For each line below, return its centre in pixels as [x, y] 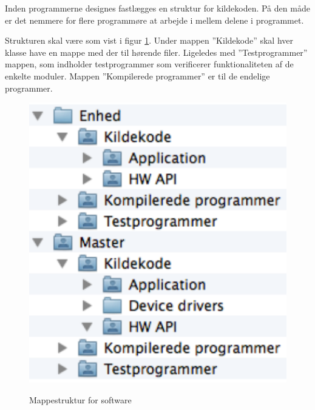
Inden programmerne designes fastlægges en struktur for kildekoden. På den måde [157, 8]
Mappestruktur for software [80, 399]
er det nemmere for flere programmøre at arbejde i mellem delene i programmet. [154, 20]
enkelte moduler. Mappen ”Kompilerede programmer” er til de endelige [137, 76]
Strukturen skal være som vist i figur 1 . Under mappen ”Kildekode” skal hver [149, 40]
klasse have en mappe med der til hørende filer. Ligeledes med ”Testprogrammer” [156, 52]
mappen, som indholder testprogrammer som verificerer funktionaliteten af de [149, 64]
